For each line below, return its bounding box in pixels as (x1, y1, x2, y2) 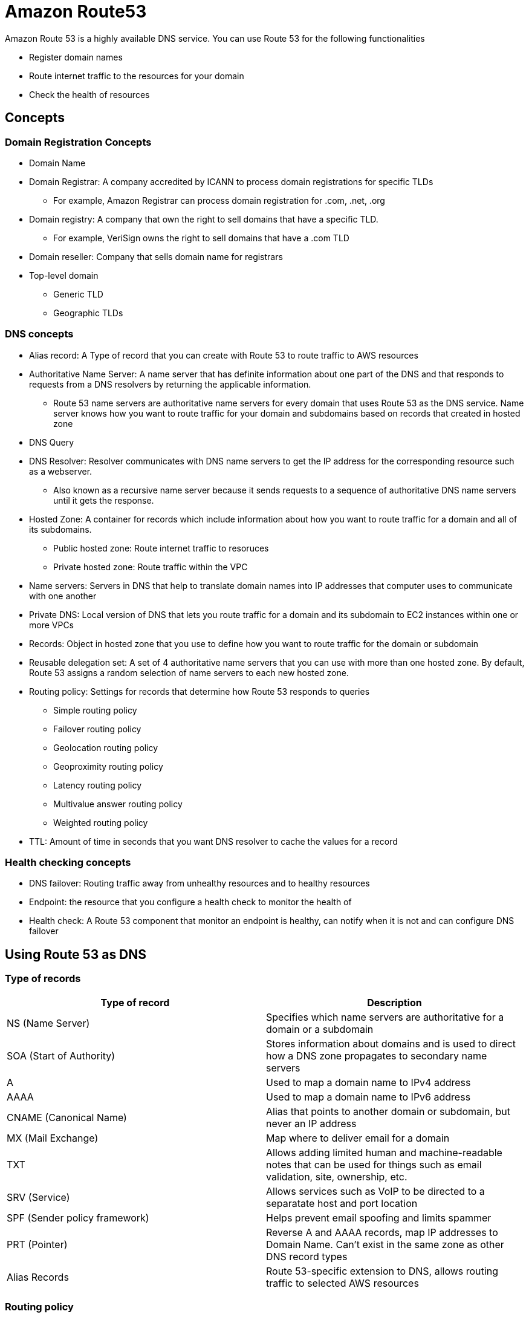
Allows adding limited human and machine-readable (266, 1146, 502, 1159)
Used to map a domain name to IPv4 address (266, 1076, 471, 1088)
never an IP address (266, 1117, 357, 1130)
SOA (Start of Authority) (7, 1049, 115, 1062)
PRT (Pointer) (7, 1238, 68, 1250)
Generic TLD (53, 288, 103, 299)
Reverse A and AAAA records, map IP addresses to (266, 1226, 498, 1238)
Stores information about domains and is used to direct (266, 1037, 516, 1050)
